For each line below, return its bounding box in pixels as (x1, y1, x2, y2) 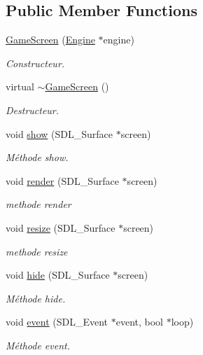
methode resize (6, 244, 68, 258)
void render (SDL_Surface (6, 173, 119, 188)
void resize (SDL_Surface (6, 220, 115, 235)
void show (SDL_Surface (6, 126, 113, 141)
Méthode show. (6, 150, 69, 165)
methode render (6, 197, 71, 211)
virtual (6, 79, 34, 94)
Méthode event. (6, 337, 70, 352)
